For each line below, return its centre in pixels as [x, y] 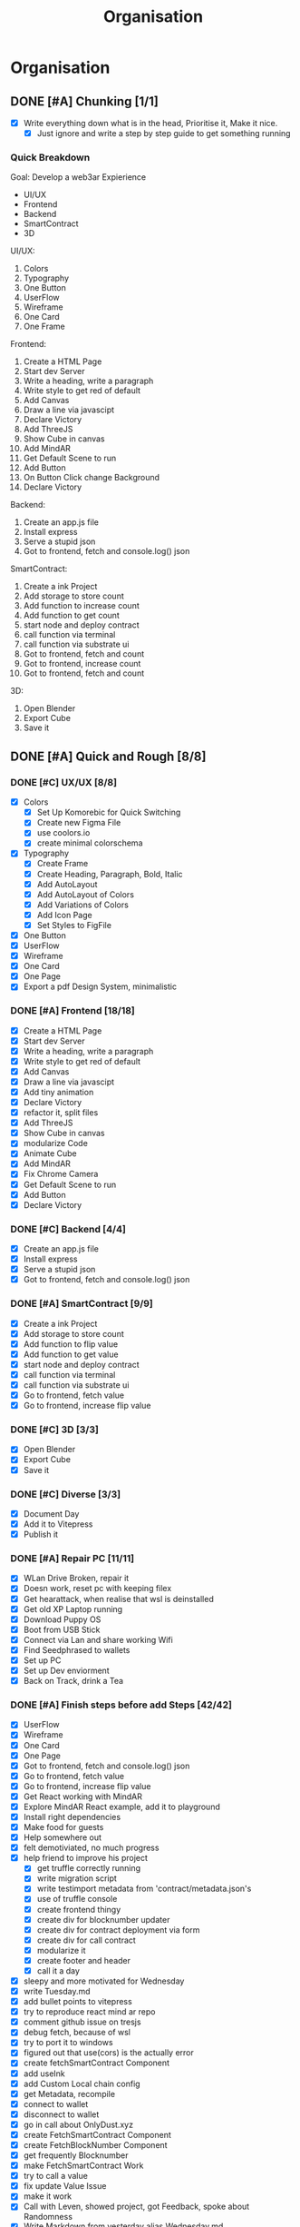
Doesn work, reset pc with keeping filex [97, 1589]
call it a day [58, 1970]
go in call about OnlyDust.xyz [78, 2124]
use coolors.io [63, 833]
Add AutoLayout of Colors [86, 894]
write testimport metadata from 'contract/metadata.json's [144, 1889]
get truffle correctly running [89, 1868]
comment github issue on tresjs [82, 2022]
